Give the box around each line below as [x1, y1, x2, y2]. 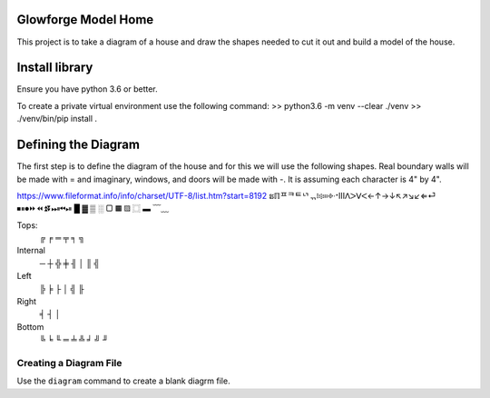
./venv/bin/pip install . [16, 114, 98, 124]
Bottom [16, 321, 44, 332]
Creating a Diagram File [16, 356, 122, 369]
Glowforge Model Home [16, 12, 154, 27]
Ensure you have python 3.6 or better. [16, 84, 158, 95]
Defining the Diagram [16, 137, 141, 153]
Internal [16, 245, 45, 256]
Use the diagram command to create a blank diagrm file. [16, 375, 230, 386]
